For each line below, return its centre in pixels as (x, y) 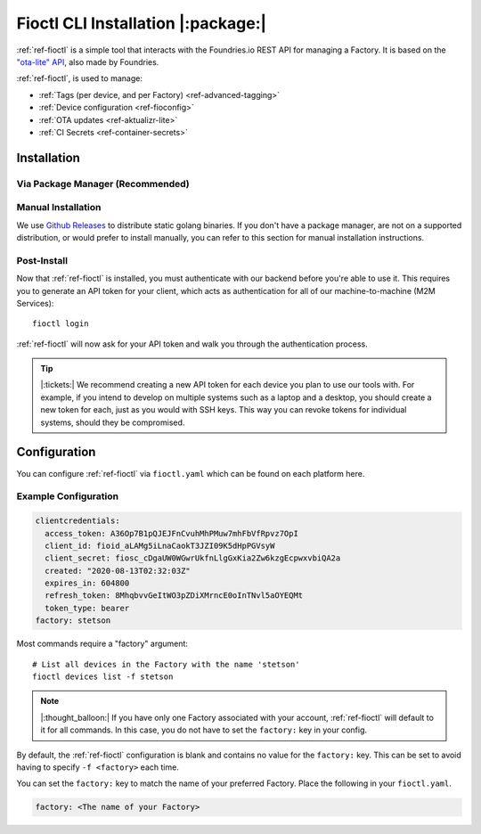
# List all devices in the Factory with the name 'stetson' (166, 664)
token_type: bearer (87, 608)
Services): (35, 303)
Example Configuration (68, 496)
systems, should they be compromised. (113, 422)
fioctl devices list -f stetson (103, 677)
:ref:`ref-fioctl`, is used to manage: (79, 78)
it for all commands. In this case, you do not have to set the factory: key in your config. (204, 730)
